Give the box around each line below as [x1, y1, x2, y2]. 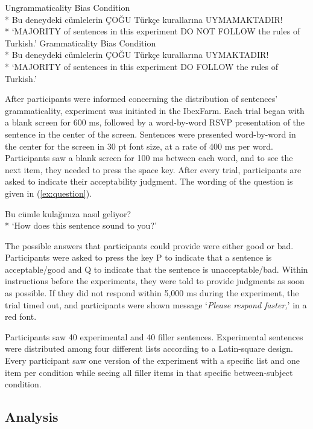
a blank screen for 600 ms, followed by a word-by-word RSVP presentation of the [5, 116, 305, 129]
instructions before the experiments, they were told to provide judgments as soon [5, 275, 305, 287]
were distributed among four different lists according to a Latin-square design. [5, 342, 293, 355]
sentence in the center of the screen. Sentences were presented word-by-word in [5, 127, 296, 140]
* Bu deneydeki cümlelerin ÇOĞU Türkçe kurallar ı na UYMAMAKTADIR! [5, 13, 283, 25]
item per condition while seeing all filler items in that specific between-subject [5, 366, 293, 378]
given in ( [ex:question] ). [5, 186, 92, 199]
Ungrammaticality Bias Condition [5, 1, 130, 13]
